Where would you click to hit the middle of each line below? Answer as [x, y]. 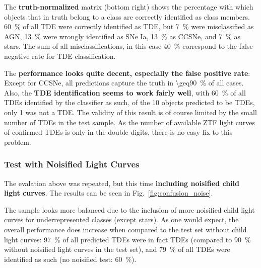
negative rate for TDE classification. [60, 56]
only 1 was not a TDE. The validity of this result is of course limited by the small [130, 112]
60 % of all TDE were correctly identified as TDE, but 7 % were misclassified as [129, 26]
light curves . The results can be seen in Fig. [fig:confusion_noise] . [109, 193]
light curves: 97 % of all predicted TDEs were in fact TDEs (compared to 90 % [127, 239]
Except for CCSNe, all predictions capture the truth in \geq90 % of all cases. [124, 83]
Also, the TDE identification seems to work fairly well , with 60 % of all [125, 92]
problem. [18, 142]
